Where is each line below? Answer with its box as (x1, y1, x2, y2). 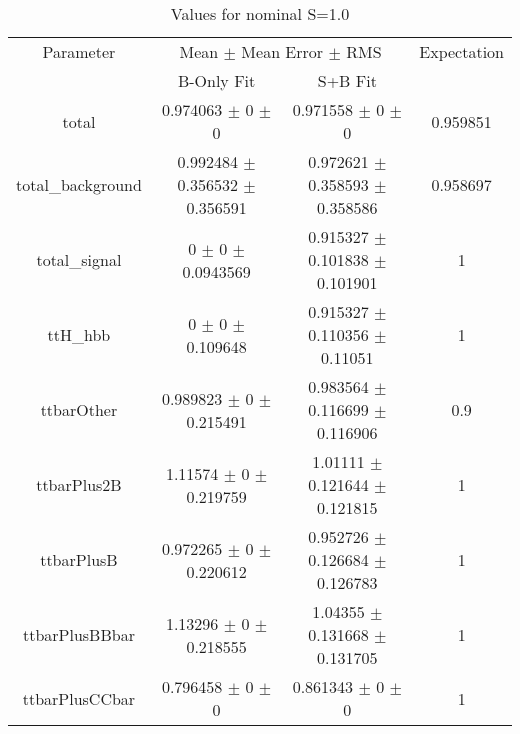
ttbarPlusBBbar (22, 623, 135, 646)
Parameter (42, 40, 116, 63)
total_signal (36, 248, 122, 271)
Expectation (419, 40, 504, 63)
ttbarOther (40, 398, 118, 421)
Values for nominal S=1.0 (170, 2, 350, 25)
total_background (16, 173, 142, 196)
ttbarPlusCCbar (22, 686, 136, 710)
